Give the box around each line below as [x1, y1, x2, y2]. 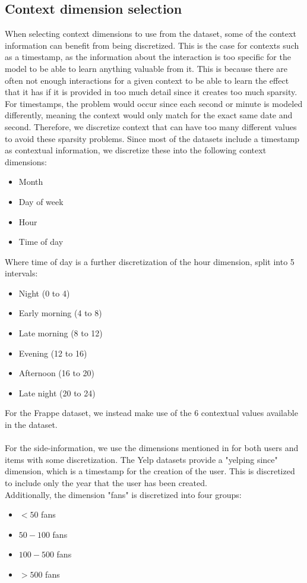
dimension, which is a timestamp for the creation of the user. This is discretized [5, 465, 295, 477]
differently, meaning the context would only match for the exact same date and [5, 109, 293, 121]
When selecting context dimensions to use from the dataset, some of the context [5, 27, 296, 40]
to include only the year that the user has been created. [5, 477, 207, 489]
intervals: [5, 267, 38, 279]
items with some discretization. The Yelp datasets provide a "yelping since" [5, 453, 278, 465]
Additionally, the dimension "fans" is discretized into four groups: [5, 488, 242, 500]
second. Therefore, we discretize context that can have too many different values [5, 120, 297, 133]
